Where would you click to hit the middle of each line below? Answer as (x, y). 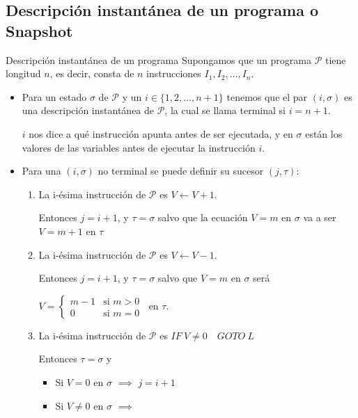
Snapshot (39, 30)
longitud (23, 73)
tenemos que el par (267, 96)
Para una (41, 171)
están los (324, 133)
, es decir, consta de (92, 73)
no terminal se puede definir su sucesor (181, 171)
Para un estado (54, 96)
